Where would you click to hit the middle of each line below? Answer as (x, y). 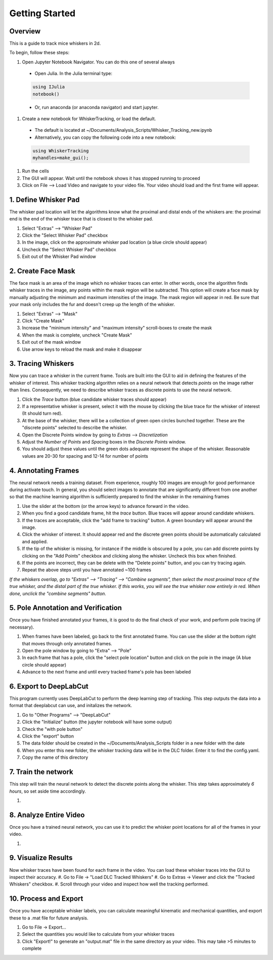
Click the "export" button (48, 736)
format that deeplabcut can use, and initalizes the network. (71, 706)
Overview (25, 31)
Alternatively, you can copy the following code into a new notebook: (105, 137)
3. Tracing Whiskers (42, 364)
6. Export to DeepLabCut (49, 686)
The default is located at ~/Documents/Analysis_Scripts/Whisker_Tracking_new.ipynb (123, 130)
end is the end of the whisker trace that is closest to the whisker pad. (81, 219)
